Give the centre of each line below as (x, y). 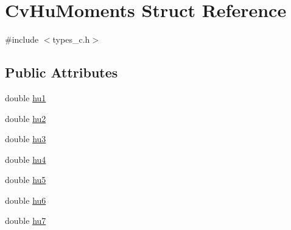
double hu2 (26, 118)
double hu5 (26, 180)
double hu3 (26, 139)
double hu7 (26, 221)
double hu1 (26, 97)
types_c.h (71, 39)
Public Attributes (61, 72)
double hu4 (26, 159)
